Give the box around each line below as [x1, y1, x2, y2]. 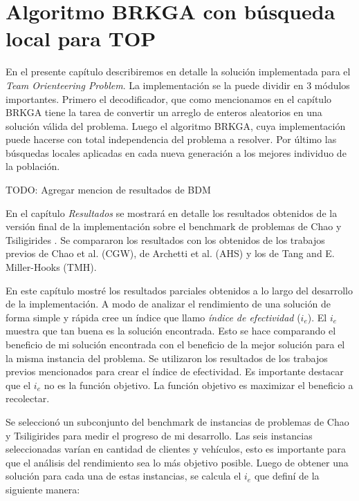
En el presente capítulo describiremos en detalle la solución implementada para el [6, 64, 351, 79]
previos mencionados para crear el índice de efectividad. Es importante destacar [6, 364, 344, 379]
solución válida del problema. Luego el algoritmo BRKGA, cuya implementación [6, 118, 346, 133]
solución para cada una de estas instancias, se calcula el [6, 469, 241, 483]
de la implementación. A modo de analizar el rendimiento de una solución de [6, 296, 331, 311]
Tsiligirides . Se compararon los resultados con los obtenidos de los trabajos [6, 232, 325, 247]
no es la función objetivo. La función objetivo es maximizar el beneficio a [44, 377, 353, 392]
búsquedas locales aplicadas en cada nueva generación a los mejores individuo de [6, 145, 347, 160]
